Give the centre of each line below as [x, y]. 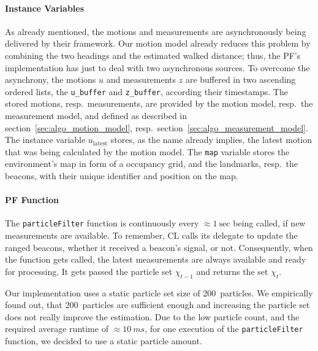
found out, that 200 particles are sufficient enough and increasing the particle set [157, 305]
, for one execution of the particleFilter [224, 329]
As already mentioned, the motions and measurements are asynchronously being [156, 31]
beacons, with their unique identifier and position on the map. [122, 176]
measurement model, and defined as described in [96, 116]
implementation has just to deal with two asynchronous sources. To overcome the [157, 67]
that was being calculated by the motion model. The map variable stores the [147, 151]
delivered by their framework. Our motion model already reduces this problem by [158, 43]
